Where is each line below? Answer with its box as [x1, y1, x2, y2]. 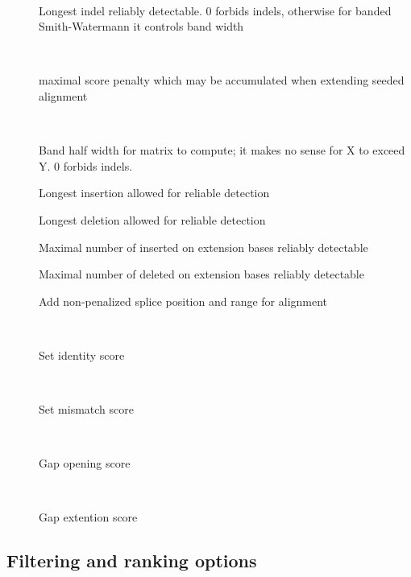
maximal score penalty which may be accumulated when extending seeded [39, 72, 405, 89]
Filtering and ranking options [6, 548, 257, 573]
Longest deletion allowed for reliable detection [39, 211, 266, 228]
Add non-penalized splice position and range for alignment [39, 292, 328, 309]
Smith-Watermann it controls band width [39, 18, 244, 35]
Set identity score [39, 346, 125, 363]
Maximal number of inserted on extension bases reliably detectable [39, 238, 368, 255]
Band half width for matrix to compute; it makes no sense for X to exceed [39, 142, 405, 159]
